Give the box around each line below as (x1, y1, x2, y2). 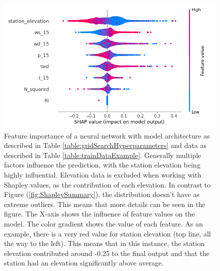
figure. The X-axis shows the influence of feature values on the (4, 208, 195, 219)
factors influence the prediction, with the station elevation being (4, 159, 200, 170)
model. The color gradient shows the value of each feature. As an (4, 218, 203, 229)
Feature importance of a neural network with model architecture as (4, 130, 210, 140)
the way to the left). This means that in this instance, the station (4, 238, 204, 248)
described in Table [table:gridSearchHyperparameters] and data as (4, 140, 206, 150)
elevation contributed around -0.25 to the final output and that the (4, 247, 209, 258)
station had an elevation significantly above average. (4, 257, 164, 268)
